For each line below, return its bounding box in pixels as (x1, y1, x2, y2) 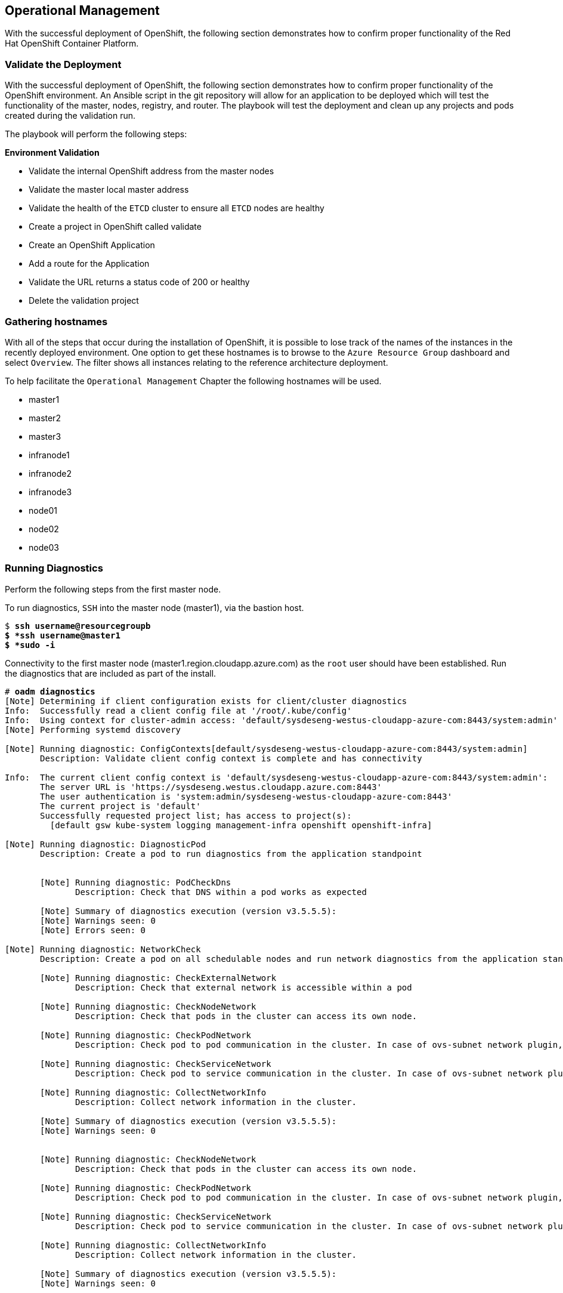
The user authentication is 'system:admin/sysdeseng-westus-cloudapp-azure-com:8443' (40, 791, 453, 801)
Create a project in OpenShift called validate (29, 221, 202, 232)
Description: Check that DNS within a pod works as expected (75, 887, 367, 897)
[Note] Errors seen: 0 (40, 925, 146, 935)
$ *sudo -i (5, 640, 55, 650)
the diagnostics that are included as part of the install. (5, 668, 216, 678)
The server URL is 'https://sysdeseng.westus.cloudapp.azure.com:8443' (40, 782, 382, 792)
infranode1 (29, 449, 70, 460)
